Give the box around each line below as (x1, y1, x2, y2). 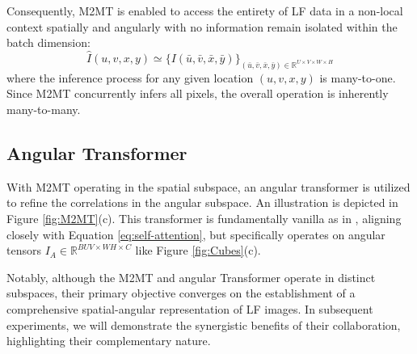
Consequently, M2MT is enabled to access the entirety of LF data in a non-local (6, 2, 403, 19)
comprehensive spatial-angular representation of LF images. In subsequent (6, 301, 373, 317)
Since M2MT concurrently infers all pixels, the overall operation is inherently (6, 85, 389, 102)
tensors (6, 242, 41, 259)
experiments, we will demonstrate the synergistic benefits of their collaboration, (6, 316, 401, 333)
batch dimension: (6, 34, 91, 51)
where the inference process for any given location (6, 69, 254, 86)
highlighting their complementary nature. (6, 332, 211, 349)
